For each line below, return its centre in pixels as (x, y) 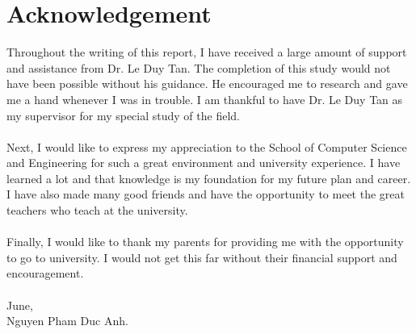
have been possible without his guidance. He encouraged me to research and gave (207, 83)
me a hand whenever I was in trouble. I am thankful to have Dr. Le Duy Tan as (205, 99)
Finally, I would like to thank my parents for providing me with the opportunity (205, 242)
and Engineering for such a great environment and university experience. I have (204, 163)
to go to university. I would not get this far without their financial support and (202, 257)
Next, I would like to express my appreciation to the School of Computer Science (207, 146)
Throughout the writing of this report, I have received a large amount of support (207, 52)
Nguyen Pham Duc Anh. (67, 321)
